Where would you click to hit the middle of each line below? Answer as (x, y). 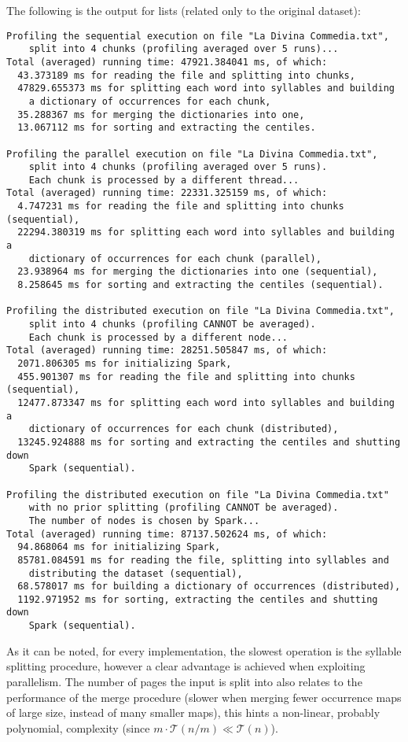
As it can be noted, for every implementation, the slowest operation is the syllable (204, 650)
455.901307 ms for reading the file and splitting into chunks (186, 377)
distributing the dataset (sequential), (136, 573)
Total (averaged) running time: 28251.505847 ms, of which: (167, 351)
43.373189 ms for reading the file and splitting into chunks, (186, 75)
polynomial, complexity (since (78, 727)
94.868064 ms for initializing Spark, (119, 547)
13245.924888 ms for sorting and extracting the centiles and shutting (209, 442)
